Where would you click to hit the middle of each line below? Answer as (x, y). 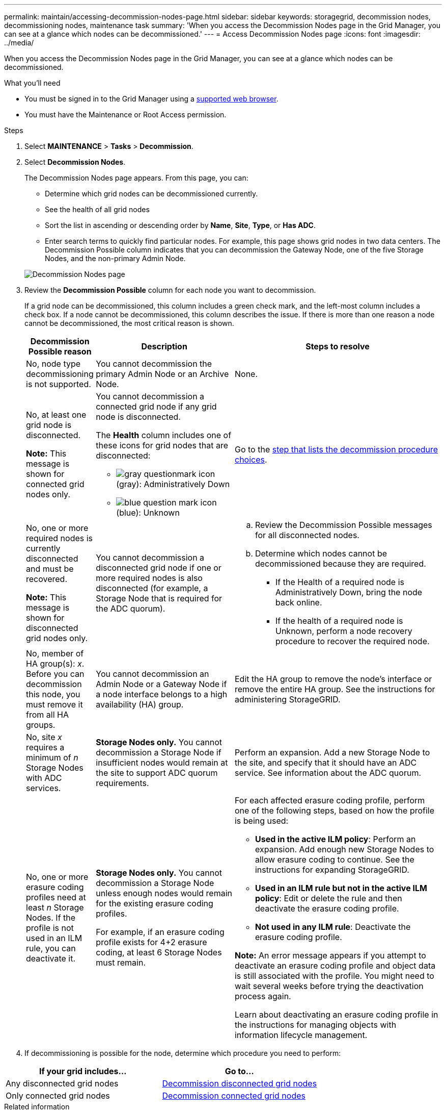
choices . (251, 460)
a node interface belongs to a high (162, 694)
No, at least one (56, 415)
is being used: (261, 821)
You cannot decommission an (152, 674)
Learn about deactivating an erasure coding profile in (336, 1015)
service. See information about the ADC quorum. (328, 773)
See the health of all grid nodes (97, 209)
